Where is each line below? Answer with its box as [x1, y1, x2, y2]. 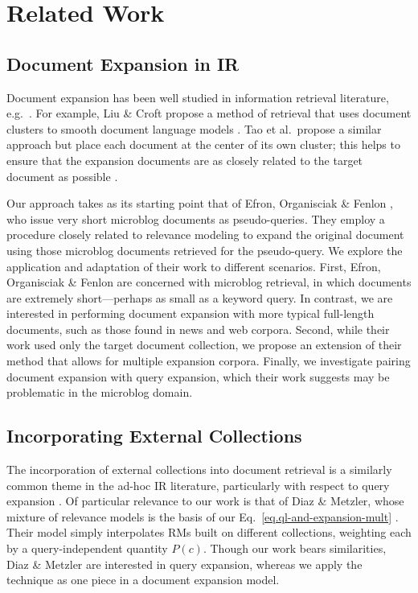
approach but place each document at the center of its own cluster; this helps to [6, 136, 400, 153]
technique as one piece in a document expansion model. [6, 571, 280, 588]
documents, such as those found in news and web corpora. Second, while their [6, 320, 390, 337]
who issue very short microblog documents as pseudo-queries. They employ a [6, 210, 385, 227]
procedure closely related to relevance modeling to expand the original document [6, 226, 404, 243]
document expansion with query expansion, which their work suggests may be [6, 368, 390, 385]
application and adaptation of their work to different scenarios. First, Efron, [6, 257, 381, 274]
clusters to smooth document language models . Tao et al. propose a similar [6, 120, 382, 137]
